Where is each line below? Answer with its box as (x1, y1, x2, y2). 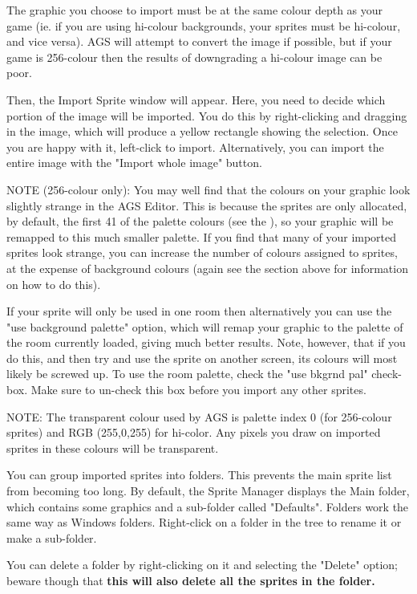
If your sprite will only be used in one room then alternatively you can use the (6, 303, 392, 319)
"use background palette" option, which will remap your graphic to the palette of (6, 318, 403, 335)
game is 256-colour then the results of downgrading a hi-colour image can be (6, 48, 383, 65)
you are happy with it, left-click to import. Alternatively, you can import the (6, 138, 384, 155)
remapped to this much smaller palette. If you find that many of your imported (6, 228, 397, 245)
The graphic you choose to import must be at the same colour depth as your (6, 2, 383, 18)
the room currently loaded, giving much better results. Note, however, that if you (6, 334, 406, 351)
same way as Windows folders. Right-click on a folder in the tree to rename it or (6, 514, 402, 531)
